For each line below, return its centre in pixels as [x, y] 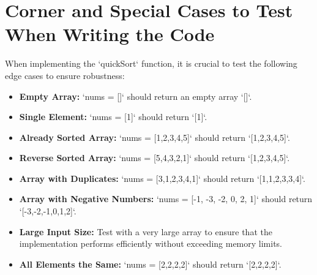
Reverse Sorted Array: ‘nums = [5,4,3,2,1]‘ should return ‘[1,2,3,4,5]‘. [155, 158]
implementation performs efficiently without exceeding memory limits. [151, 243]
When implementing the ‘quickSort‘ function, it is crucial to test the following [151, 63]
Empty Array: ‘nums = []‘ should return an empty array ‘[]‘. [136, 96]
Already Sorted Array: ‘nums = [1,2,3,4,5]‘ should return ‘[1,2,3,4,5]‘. [155, 137]
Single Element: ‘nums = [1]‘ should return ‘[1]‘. [113, 117]
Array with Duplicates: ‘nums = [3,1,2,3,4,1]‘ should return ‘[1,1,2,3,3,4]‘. [162, 178]
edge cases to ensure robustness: [65, 75]
